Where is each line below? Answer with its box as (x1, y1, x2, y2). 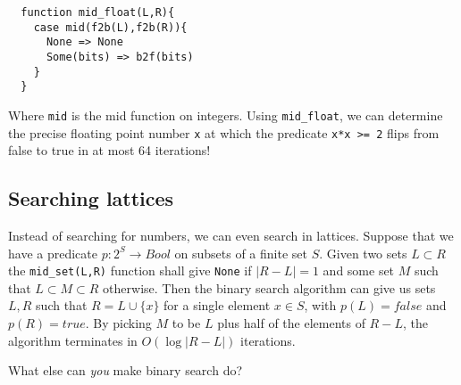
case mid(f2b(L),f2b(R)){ (33, 20, 188, 34)
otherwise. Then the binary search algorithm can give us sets (103, 278, 436, 297)
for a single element (163, 296, 271, 315)
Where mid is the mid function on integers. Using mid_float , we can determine (8, 105, 443, 124)
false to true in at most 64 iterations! (8, 141, 211, 160)
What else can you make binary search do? (8, 361, 243, 380)
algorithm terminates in (8, 331, 138, 349)
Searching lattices (8, 184, 174, 212)
